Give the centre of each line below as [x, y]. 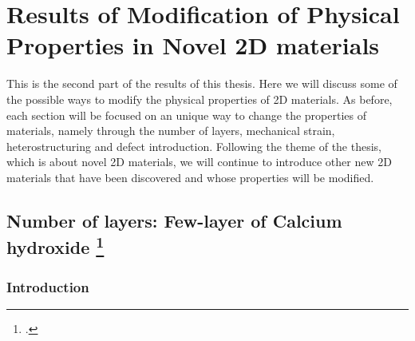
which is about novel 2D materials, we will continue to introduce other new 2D [199, 162]
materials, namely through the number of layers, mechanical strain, [171, 131]
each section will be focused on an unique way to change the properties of [187, 115]
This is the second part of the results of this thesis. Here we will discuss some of [202, 83]
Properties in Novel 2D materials [193, 45]
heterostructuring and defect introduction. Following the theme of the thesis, [194, 146]
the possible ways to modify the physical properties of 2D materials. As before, [200, 99]
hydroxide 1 [55, 246]
